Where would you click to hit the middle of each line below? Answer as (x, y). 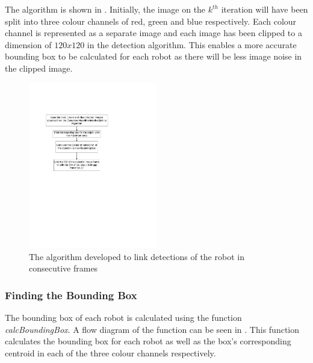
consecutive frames (64, 268)
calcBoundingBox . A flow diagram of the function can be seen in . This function (152, 329)
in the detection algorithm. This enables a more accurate (192, 44)
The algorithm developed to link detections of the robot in (137, 256)
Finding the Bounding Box (71, 295)
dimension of (28, 44)
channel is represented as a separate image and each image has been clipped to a (153, 33)
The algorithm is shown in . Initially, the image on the (105, 9)
